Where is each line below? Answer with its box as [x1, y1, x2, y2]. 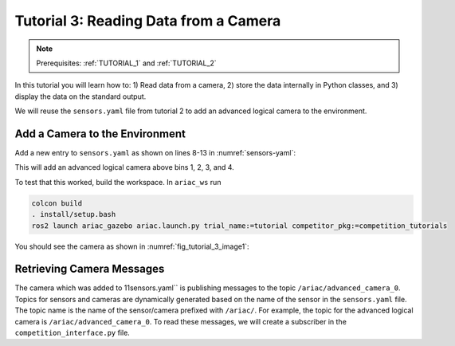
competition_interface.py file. [14, 328, 131, 338]
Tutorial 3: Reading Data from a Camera [14, 12, 281, 29]
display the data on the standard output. [14, 92, 147, 101]
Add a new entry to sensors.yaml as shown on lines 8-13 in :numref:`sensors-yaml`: [14, 148, 296, 158]
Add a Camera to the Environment [14, 127, 186, 140]
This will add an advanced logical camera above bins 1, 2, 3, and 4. [14, 163, 234, 172]
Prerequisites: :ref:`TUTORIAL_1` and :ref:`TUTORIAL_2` [36, 58, 217, 68]
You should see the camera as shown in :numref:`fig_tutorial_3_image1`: [14, 242, 250, 251]
